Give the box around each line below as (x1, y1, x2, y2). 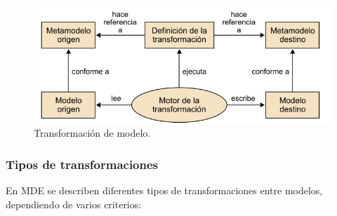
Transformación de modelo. (34, 126, 151, 140)
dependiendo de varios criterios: (6, 196, 142, 211)
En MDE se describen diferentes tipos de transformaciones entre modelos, (6, 183, 323, 198)
